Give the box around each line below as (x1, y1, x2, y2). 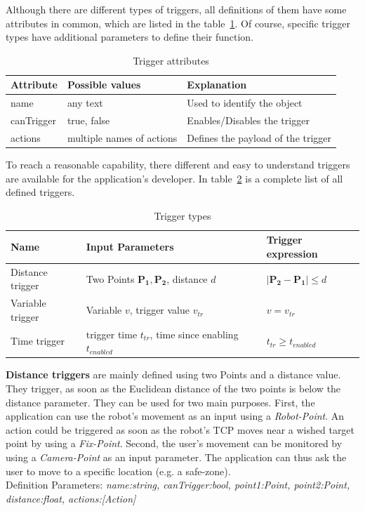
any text (67, 95, 103, 110)
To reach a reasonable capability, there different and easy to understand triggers (6, 157, 350, 171)
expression (266, 246, 318, 260)
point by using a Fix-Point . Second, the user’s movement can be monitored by (6, 436, 343, 451)
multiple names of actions (67, 130, 178, 145)
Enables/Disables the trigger (187, 113, 310, 128)
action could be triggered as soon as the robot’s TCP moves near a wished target (6, 422, 355, 437)
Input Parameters (86, 239, 174, 254)
